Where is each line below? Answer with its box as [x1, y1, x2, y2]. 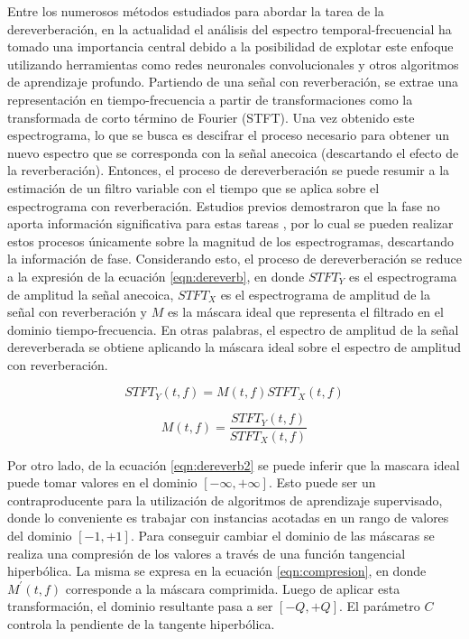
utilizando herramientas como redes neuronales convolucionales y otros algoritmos [7, 54, 459, 73]
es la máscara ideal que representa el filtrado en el [167, 302, 444, 321]
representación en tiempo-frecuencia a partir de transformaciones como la [7, 89, 413, 108]
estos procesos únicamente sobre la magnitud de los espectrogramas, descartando [7, 231, 455, 250]
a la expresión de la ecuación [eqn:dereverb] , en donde [7, 266, 305, 285]
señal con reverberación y [7, 302, 147, 321]
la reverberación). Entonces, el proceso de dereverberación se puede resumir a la [7, 161, 450, 180]
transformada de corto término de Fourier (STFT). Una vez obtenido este [7, 107, 415, 126]
